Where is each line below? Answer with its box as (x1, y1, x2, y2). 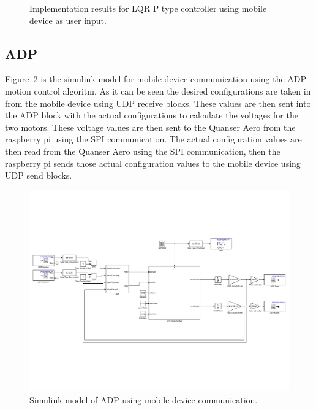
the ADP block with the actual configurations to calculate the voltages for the (5, 109, 298, 122)
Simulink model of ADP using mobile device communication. (29, 393, 258, 406)
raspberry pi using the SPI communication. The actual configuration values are (5, 133, 302, 145)
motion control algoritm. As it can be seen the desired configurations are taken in (5, 84, 311, 97)
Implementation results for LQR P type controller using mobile (29, 2, 267, 14)
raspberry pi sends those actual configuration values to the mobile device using (5, 157, 301, 169)
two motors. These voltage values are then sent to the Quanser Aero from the (5, 120, 296, 133)
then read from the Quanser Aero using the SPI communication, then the (5, 144, 280, 157)
